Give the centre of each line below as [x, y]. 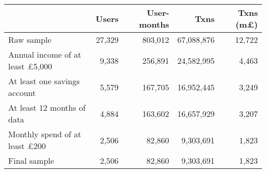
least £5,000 [30, 66]
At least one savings [44, 81]
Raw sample [30, 40]
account [22, 93]
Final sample [31, 160]
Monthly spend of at [45, 134]
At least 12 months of [47, 107]
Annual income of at [45, 54]
